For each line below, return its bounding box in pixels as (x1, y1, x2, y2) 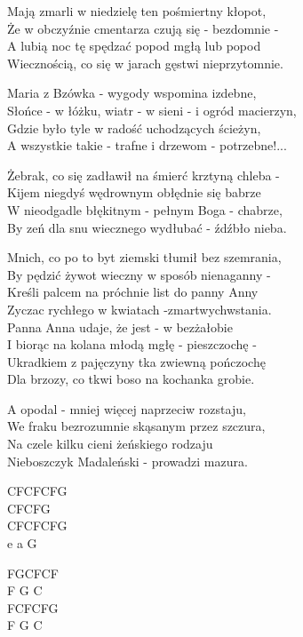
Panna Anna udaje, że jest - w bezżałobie (7, 317, 233, 336)
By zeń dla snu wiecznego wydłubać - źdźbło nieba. (7, 218, 287, 236)
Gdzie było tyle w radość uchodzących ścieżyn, (7, 118, 261, 137)
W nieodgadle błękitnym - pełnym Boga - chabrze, (7, 200, 283, 219)
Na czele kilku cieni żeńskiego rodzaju (7, 434, 213, 453)
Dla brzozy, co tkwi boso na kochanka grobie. (7, 370, 255, 388)
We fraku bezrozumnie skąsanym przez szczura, (7, 417, 266, 435)
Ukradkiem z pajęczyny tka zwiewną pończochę (7, 352, 266, 370)
